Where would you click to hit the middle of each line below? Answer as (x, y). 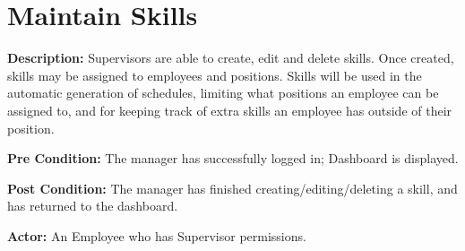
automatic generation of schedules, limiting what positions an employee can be (223, 93)
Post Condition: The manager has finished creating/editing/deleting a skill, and (232, 188)
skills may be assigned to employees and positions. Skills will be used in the (215, 75)
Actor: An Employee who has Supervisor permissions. (157, 235)
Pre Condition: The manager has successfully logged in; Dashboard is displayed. (233, 158)
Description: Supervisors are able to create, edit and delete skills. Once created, (231, 58)
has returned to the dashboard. (93, 206)
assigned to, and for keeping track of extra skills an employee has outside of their (230, 110)
